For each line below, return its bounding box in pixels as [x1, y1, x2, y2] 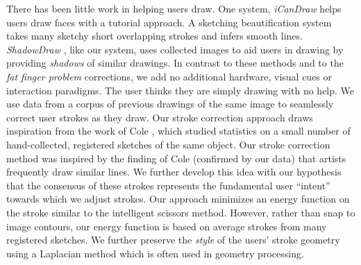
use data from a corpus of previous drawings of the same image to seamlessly [6, 96, 334, 111]
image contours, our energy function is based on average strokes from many [6, 219, 327, 233]
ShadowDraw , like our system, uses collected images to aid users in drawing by [6, 42, 344, 56]
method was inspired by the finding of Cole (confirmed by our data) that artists [6, 151, 346, 165]
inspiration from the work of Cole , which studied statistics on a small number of [6, 123, 351, 138]
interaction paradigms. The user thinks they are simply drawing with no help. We [6, 83, 355, 97]
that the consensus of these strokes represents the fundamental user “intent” [6, 178, 330, 192]
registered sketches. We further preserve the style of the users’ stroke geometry [6, 232, 340, 247]
